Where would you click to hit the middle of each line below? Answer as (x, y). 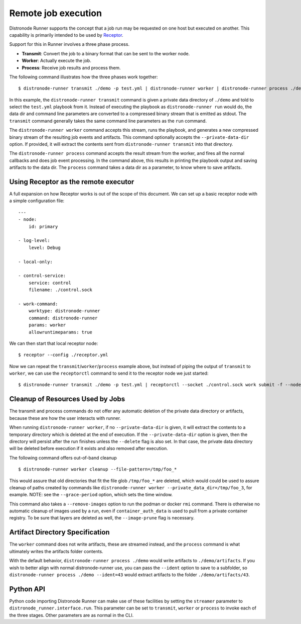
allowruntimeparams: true (60, 332)
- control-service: (42, 276)
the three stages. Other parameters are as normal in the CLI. (71, 615)
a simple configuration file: (37, 201)
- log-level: (34, 241)
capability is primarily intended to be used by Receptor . (66, 35)
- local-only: (35, 262)
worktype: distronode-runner (64, 311)
